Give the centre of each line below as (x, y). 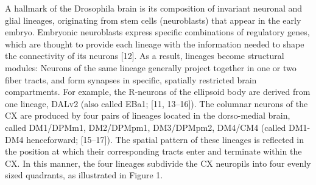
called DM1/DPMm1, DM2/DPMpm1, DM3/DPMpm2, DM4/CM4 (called (146, 127)
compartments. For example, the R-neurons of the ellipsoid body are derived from (158, 92)
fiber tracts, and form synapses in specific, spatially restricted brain (131, 79)
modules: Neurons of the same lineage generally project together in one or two (151, 67)
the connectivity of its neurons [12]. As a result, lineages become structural (145, 56)
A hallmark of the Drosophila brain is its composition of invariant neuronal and (154, 8)
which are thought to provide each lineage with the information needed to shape (155, 44)
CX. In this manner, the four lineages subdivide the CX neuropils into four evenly (158, 163)
